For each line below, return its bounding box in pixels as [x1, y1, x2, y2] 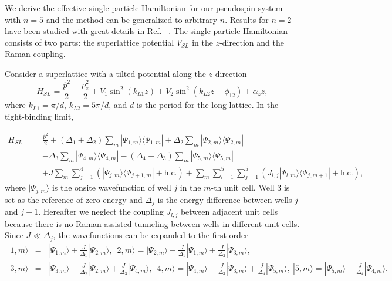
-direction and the [219, 36, 284, 48]
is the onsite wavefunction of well [52, 181, 171, 194]
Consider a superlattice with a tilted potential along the [5, 67, 206, 79]
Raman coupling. [5, 48, 66, 60]
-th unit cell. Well [211, 181, 275, 194]
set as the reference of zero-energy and [5, 193, 143, 205]
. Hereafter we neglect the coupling [38, 205, 164, 218]
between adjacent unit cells [180, 205, 278, 218]
